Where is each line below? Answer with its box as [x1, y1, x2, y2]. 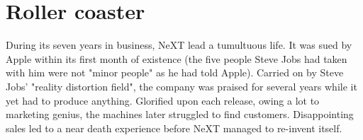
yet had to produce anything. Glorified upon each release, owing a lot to [6, 93, 320, 107]
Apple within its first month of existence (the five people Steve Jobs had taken [6, 51, 347, 66]
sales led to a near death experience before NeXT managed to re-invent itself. [6, 120, 342, 135]
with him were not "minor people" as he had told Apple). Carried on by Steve [6, 65, 344, 80]
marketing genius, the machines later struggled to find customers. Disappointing [6, 107, 354, 122]
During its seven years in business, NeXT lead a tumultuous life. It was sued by [6, 37, 352, 52]
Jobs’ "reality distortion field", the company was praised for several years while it [6, 78, 357, 93]
